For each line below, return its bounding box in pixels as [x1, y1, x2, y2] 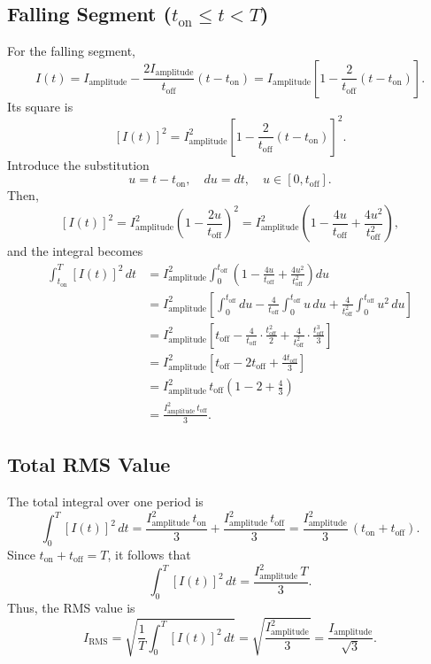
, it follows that [107, 545, 191, 564]
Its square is [7, 97, 73, 115]
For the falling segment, [7, 42, 135, 60]
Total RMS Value [7, 451, 171, 478]
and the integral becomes [7, 242, 143, 260]
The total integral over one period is [7, 491, 204, 510]
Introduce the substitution [7, 155, 150, 174]
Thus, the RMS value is [7, 598, 135, 617]
